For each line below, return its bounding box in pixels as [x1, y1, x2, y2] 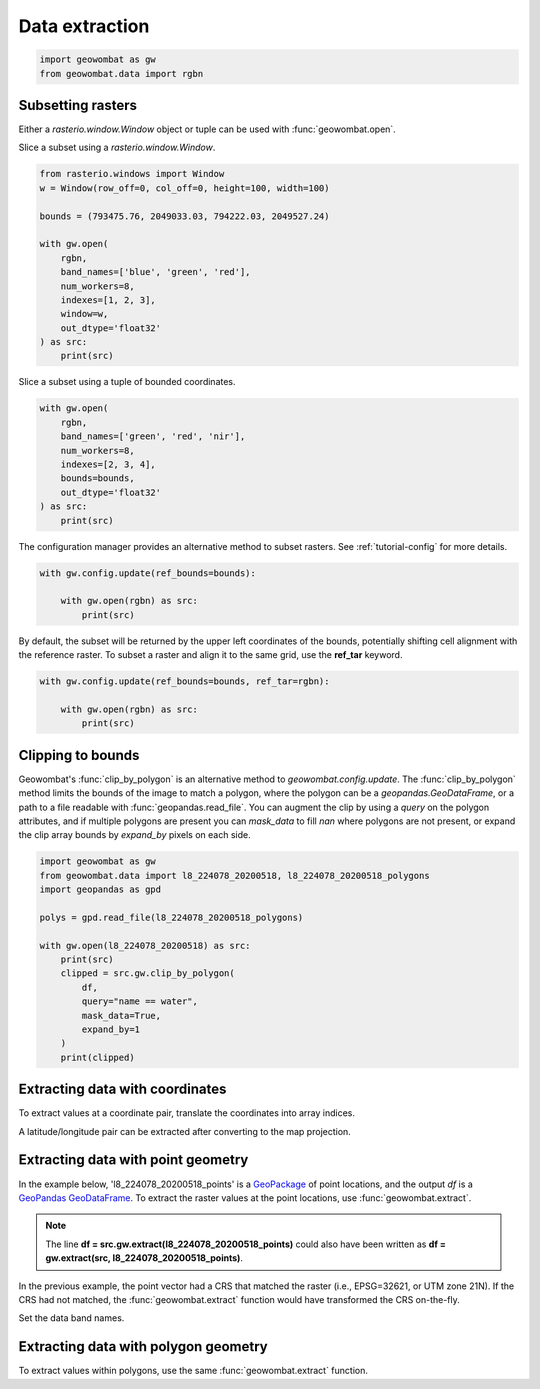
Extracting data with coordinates [18, 1081, 227, 1098]
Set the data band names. [18, 1312, 125, 1324]
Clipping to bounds [18, 746, 140, 764]
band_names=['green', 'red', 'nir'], [60, 431, 246, 442]
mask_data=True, [81, 1010, 162, 1021]
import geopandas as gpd [39, 884, 162, 895]
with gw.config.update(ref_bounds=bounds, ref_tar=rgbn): [39, 676, 330, 687]
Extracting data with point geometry [18, 1151, 249, 1169]
